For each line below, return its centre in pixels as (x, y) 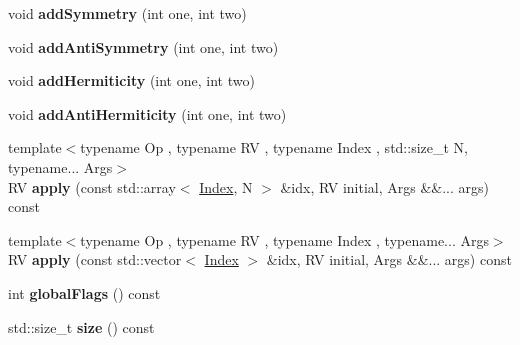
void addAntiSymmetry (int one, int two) (143, 46)
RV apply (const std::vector (95, 259)
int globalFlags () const (84, 292)
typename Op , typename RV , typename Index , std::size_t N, (274, 147)
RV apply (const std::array (92, 186)
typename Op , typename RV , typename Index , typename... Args (284, 239)
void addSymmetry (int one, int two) (127, 13)
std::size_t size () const (81, 326)
